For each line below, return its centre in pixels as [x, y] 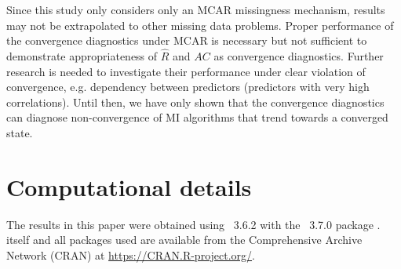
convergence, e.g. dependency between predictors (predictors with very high [188, 87]
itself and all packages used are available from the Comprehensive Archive [184, 240]
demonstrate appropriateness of [82, 56]
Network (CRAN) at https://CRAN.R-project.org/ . [131, 254]
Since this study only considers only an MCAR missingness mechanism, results [196, 9]
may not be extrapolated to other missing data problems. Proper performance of [200, 25]
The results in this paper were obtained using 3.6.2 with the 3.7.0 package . [193, 224]
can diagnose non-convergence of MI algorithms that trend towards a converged [197, 117]
